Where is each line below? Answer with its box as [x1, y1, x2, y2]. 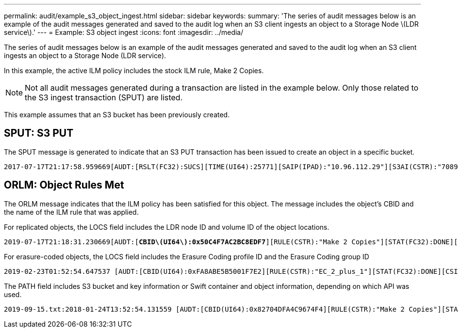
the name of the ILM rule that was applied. [4, 207, 139, 216]
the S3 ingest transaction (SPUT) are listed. [25, 93, 183, 102]
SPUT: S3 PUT [4, 127, 74, 140]
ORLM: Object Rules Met [4, 179, 124, 191]
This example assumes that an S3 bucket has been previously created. [4, 111, 230, 119]
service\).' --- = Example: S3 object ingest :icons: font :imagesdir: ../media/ [4, 28, 244, 36]
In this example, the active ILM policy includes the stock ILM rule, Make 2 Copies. [4, 66, 264, 75]
